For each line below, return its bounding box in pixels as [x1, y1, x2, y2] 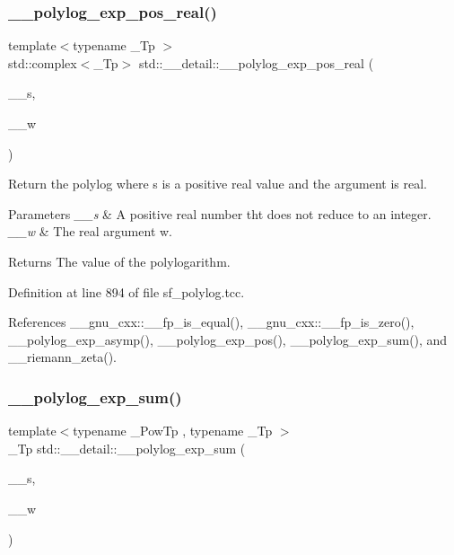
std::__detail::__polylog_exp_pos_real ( [138, 53, 374, 72]
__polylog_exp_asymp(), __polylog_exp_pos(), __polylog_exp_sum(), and [8, 330, 448, 348]
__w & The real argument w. [8, 222, 173, 241]
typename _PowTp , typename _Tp [73, 421, 273, 440]
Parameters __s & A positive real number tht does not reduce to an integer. [8, 204, 432, 223]
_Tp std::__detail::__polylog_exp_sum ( [8, 438, 246, 457]
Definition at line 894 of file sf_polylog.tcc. [8, 282, 245, 301]
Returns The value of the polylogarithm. [8, 251, 231, 270]
